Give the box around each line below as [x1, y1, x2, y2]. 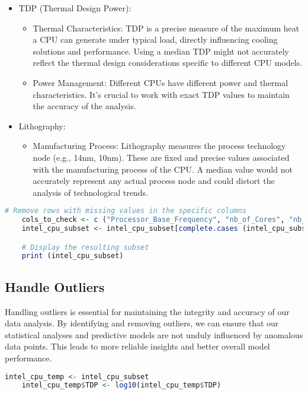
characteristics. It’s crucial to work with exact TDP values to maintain [33, 88, 290, 100]
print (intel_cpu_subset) [21, 252, 124, 260]
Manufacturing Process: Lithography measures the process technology [33, 139, 286, 152]
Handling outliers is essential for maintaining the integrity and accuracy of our [5, 305, 290, 317]
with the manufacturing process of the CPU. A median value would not [33, 163, 293, 175]
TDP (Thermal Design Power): [18, 2, 131, 14]
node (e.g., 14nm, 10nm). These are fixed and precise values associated [33, 151, 290, 163]
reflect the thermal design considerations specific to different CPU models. [33, 56, 303, 69]
